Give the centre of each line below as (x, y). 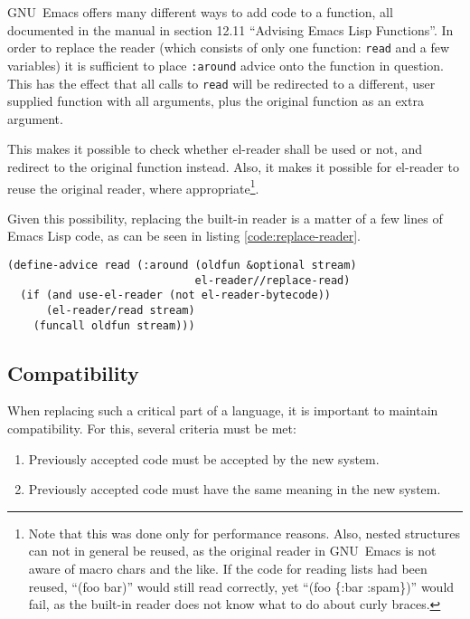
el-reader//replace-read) (273, 280)
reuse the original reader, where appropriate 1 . (133, 186)
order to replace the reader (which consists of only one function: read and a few (229, 48)
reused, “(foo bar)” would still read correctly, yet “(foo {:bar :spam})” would (241, 586)
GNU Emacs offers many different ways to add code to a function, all (200, 12)
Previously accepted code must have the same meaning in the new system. (235, 489)
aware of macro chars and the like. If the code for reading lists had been (228, 569)
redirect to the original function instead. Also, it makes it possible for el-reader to (233, 166)
